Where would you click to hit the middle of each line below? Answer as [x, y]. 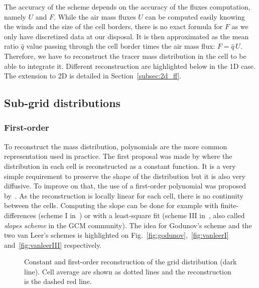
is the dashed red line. [58, 281]
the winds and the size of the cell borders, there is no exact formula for [113, 26]
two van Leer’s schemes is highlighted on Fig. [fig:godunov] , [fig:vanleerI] [116, 235]
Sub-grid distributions [62, 103]
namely [15, 16]
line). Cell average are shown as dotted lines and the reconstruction [128, 271]
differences [20, 215]
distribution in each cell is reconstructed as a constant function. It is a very [120, 166]
